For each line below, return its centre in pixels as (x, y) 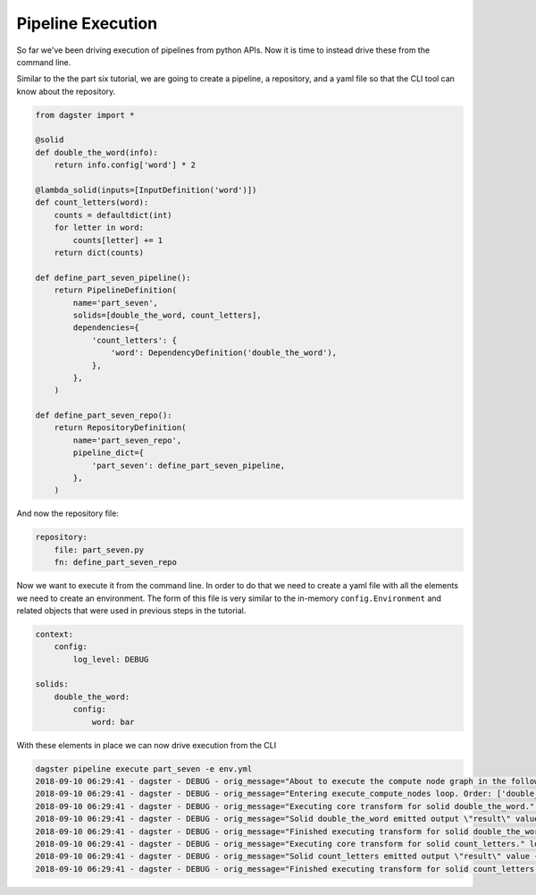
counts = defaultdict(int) (113, 215)
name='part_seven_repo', (127, 440)
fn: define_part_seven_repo (116, 562)
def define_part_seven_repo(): (104, 415)
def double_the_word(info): (96, 152)
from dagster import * (85, 115)
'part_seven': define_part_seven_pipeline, (188, 465)
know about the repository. (66, 91)
